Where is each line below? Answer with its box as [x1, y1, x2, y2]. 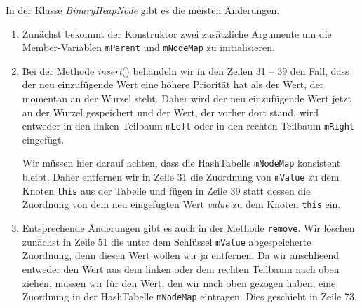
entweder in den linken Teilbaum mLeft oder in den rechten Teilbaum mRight [22, 118, 355, 133]
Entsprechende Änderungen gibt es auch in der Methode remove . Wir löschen [22, 220, 355, 235]
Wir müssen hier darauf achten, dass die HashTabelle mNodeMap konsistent [22, 155, 341, 170]
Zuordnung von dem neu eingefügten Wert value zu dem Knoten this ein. [22, 197, 341, 211]
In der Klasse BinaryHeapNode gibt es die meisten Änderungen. [6, 3, 280, 17]
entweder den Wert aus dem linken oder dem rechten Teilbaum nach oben [22, 262, 340, 276]
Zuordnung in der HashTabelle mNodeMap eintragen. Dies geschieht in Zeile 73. [22, 289, 357, 304]
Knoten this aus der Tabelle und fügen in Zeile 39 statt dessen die [22, 183, 311, 197]
